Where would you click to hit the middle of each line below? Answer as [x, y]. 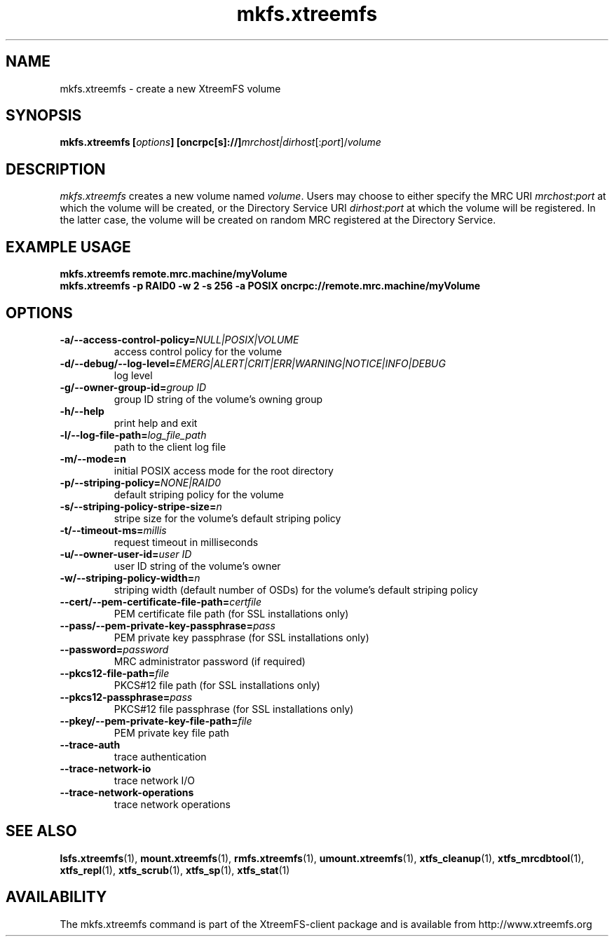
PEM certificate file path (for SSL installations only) [231, 613]
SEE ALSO [41, 831]
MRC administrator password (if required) [210, 661]
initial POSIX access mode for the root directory [224, 470]
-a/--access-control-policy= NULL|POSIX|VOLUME [179, 339]
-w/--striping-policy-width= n [130, 578]
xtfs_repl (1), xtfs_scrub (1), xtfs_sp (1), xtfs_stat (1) [175, 870]
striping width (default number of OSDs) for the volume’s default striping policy [296, 589]
